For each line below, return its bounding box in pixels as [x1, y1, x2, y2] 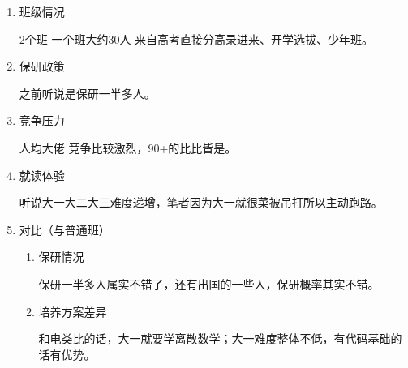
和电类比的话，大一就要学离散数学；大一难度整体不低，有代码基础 [38, 330, 391, 347]
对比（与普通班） [19, 220, 110, 237]
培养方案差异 [38, 302, 107, 319]
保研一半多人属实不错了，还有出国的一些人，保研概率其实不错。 [38, 275, 380, 292]
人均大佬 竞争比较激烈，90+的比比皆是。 [19, 139, 237, 156]
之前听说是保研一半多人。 [19, 84, 156, 101]
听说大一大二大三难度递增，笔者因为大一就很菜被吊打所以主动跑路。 [19, 194, 383, 211]
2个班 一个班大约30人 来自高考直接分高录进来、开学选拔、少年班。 [19, 30, 374, 47]
